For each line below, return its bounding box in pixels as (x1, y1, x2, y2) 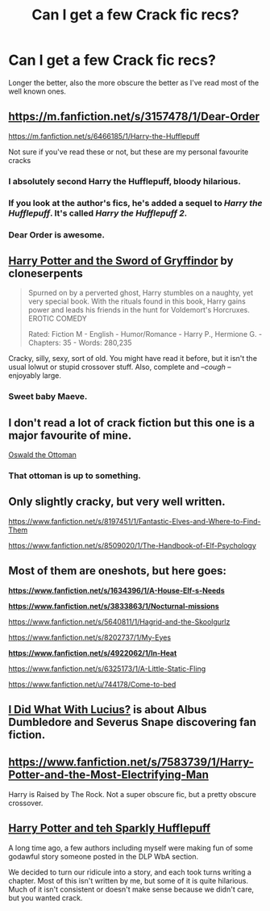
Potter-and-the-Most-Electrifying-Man (8, 768, 210, 782)
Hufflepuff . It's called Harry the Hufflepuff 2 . (8, 208, 188, 219)
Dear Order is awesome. (8, 229, 105, 240)
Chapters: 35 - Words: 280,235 (27, 338, 132, 348)
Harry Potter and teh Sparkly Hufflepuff (8, 821, 211, 835)
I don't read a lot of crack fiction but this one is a (8, 416, 255, 430)
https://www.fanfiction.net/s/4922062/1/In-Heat (8, 648, 177, 657)
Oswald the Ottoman (8, 450, 77, 460)
